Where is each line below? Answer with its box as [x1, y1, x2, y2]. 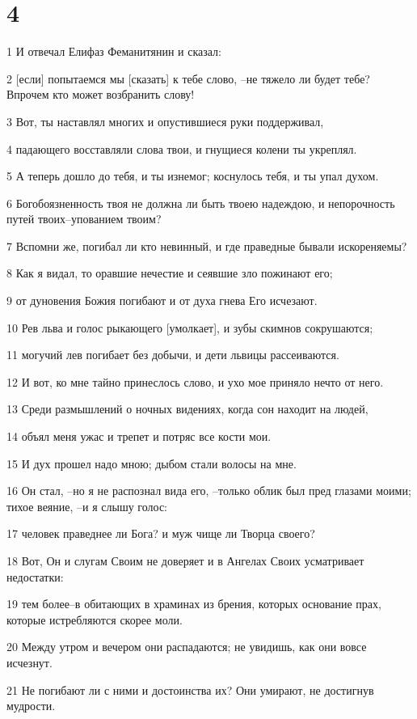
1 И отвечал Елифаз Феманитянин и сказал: [6, 43, 221, 60]
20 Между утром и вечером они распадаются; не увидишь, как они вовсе [6, 638, 367, 655]
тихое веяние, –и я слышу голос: [6, 497, 168, 514]
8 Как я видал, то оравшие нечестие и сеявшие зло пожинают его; [6, 264, 333, 281]
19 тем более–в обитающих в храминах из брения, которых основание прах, [6, 595, 381, 612]
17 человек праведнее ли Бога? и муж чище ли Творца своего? [6, 525, 315, 542]
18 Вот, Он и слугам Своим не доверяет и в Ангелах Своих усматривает [6, 552, 364, 569]
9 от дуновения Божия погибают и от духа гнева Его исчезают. [6, 292, 318, 309]
